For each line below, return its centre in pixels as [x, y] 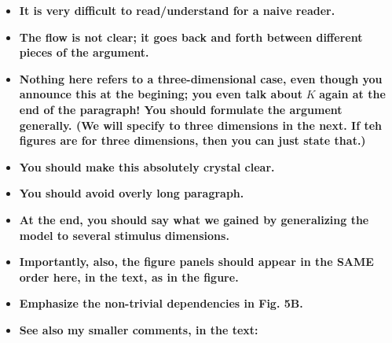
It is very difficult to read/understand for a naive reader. [177, 10]
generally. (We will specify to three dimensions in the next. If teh [201, 125]
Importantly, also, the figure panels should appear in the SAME [196, 262]
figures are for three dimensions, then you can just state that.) [192, 140]
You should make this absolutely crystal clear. [147, 166]
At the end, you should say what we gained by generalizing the [194, 219]
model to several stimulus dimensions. [124, 235]
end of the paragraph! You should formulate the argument [181, 109]
